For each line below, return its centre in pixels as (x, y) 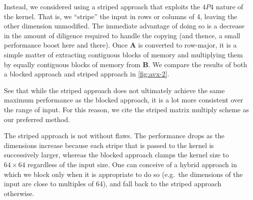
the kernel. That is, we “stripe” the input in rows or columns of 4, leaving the (121, 16)
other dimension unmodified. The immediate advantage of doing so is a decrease (124, 26)
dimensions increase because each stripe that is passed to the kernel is (109, 145)
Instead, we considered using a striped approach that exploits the (102, 6)
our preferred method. (37, 119)
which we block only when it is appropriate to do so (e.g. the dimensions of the (123, 174)
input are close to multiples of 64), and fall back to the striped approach (113, 184)
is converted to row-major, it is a (187, 45)
